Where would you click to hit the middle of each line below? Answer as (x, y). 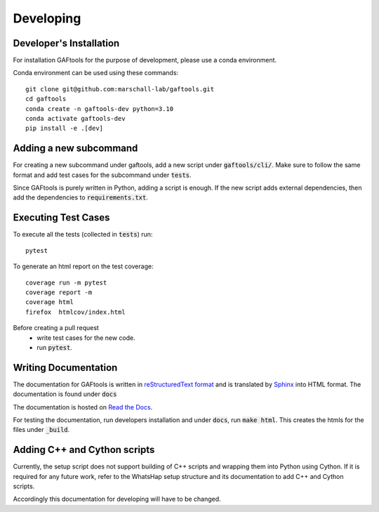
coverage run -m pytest (66, 282)
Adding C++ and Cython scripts (84, 450)
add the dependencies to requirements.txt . (81, 197)
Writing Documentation (65, 368)
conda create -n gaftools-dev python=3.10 (100, 109)
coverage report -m (59, 292)
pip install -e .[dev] (65, 129)
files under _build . (41, 430)
